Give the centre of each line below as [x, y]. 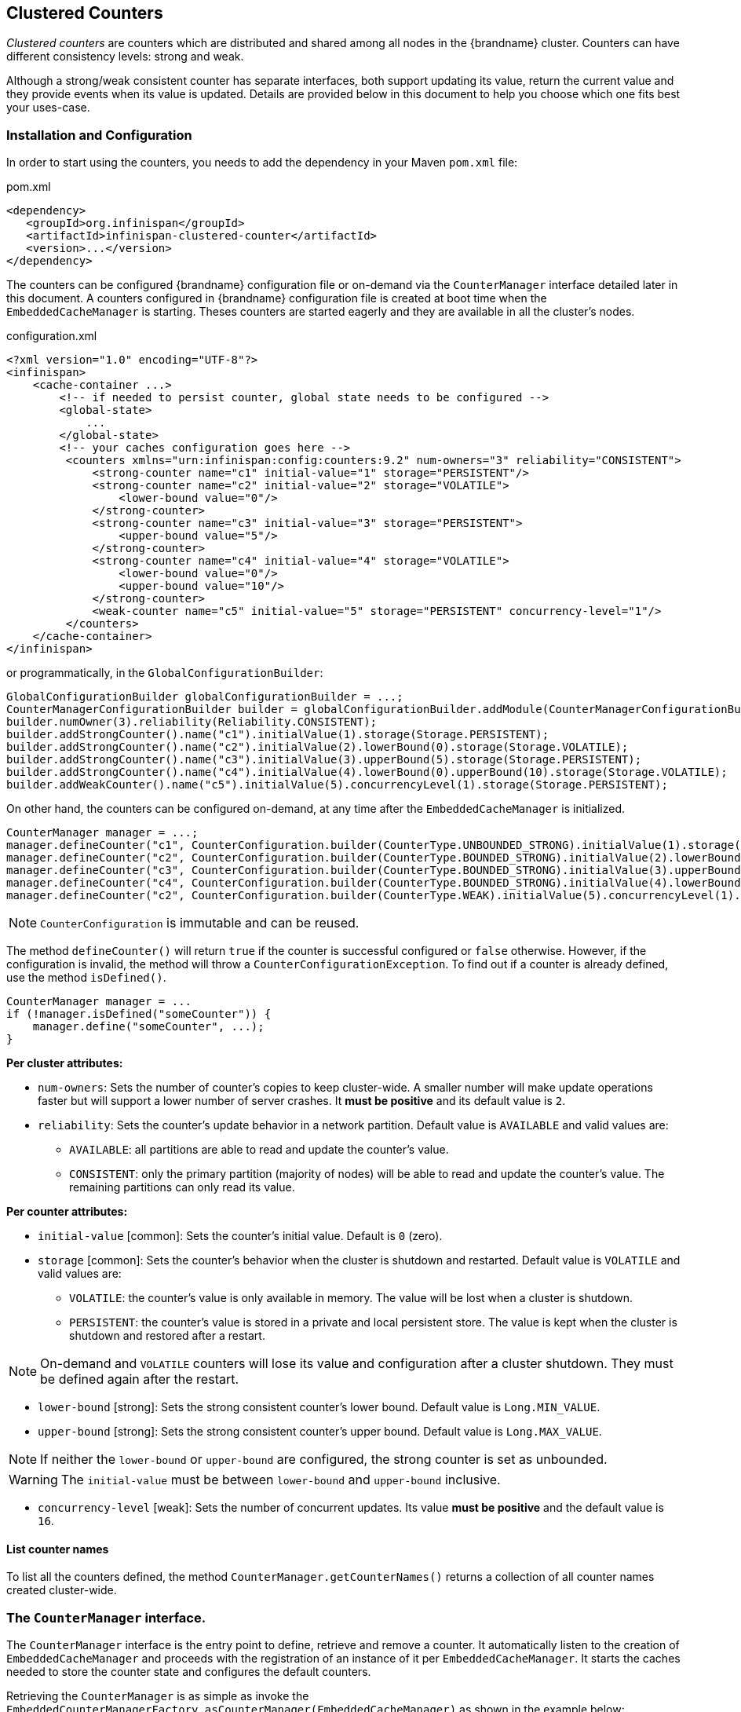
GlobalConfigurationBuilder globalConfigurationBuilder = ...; [205, 697]
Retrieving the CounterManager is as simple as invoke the [158, 1696]
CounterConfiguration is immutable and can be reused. [200, 923]
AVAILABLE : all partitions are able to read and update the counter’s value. [259, 1150]
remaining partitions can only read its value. [182, 1187]
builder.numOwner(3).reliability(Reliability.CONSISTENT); [192, 722]
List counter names [58, 1549]
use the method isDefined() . [86, 978]
